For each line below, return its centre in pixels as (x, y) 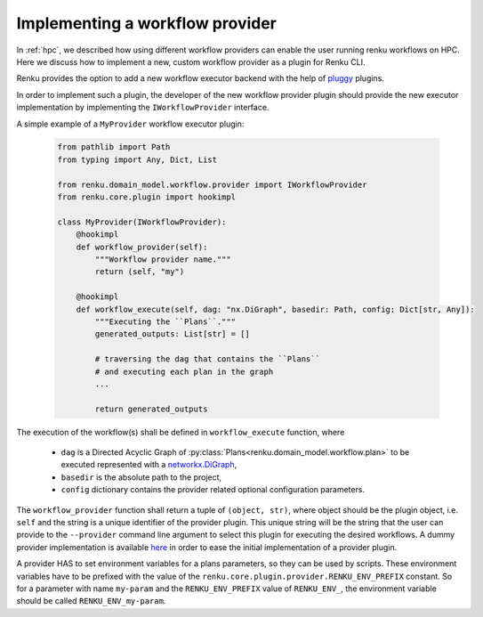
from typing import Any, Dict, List (137, 159)
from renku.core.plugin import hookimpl (146, 197)
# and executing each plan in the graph (184, 371)
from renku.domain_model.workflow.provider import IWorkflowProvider (212, 184)
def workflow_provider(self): (142, 247)
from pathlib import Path (114, 147)
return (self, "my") (140, 272)
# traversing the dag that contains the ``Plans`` (207, 359)
